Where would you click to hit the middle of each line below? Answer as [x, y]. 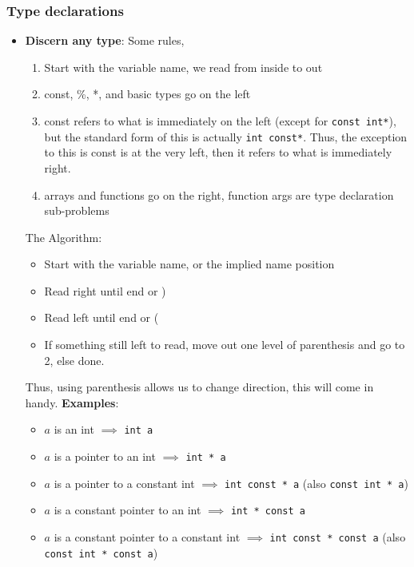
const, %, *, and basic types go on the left [147, 94]
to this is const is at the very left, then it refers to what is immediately [218, 152]
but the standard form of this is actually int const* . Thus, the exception [226, 136]
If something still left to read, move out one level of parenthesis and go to [225, 345]
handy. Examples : [72, 402]
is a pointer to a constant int [124, 483]
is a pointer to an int [105, 456]
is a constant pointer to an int [127, 510]
